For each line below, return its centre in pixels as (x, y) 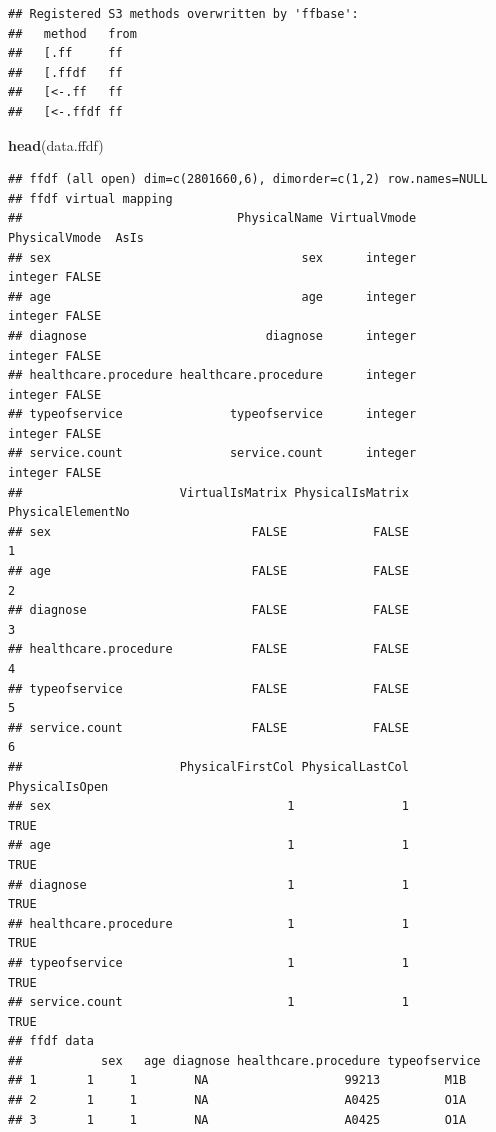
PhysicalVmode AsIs (76, 237)
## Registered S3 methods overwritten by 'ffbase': (183, 14)
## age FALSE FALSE (208, 571)
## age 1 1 (208, 845)
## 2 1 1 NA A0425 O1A (237, 1100)
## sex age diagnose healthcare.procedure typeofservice (244, 1060)
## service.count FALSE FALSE (208, 727)
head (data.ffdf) (56, 144)
